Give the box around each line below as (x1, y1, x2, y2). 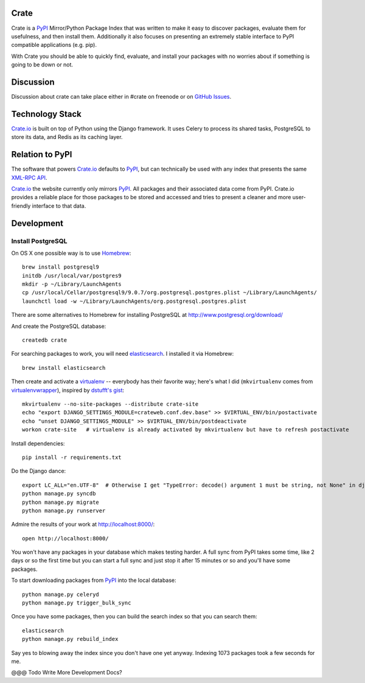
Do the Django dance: (11, 467, 66, 475)
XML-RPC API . (11, 174, 47, 181)
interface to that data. (32, 202, 86, 210)
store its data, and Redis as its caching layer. (11, 133, 123, 141)
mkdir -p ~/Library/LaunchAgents (22, 281, 122, 288)
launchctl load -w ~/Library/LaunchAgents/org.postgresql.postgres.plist (22, 297, 247, 305)
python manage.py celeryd (22, 591, 100, 598)
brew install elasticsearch (22, 364, 106, 371)
